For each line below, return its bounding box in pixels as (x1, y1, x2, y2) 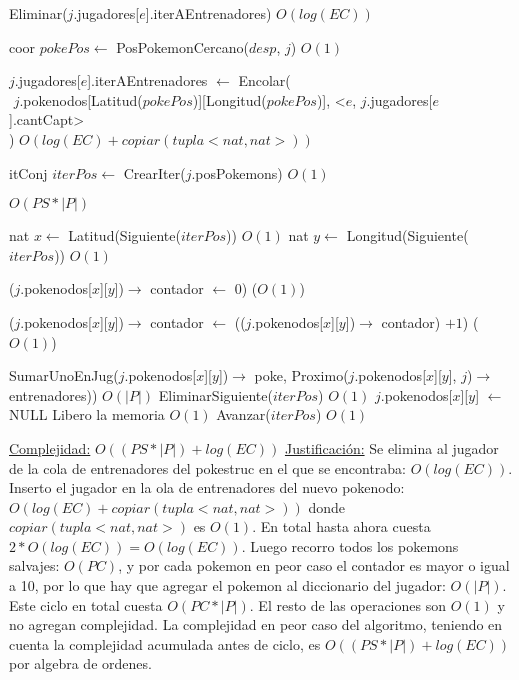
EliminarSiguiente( (158, 384, 273, 405)
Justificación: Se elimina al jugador (284, 437, 499, 458)
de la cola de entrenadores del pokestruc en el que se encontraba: (9, 457, 407, 478)
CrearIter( (123, 162, 186, 183)
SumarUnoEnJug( (9, 365, 119, 386)
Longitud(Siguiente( (346, 225, 469, 246)
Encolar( (238, 70, 291, 91)
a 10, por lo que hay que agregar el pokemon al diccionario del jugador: (9, 575, 446, 596)
